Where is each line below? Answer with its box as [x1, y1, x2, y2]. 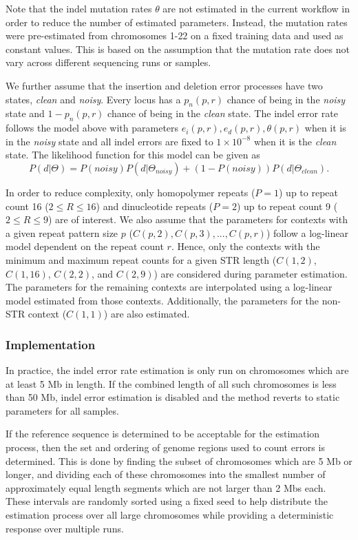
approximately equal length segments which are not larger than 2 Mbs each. [6, 480, 326, 495]
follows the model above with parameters [6, 121, 179, 135]
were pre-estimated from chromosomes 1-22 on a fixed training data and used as [6, 28, 344, 43]
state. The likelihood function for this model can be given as [6, 147, 260, 162]
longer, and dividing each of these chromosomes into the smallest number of [6, 467, 326, 481]
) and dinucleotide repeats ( [96, 198, 213, 213]
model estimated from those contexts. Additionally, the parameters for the [6, 293, 319, 307]
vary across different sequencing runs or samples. [6, 55, 211, 70]
